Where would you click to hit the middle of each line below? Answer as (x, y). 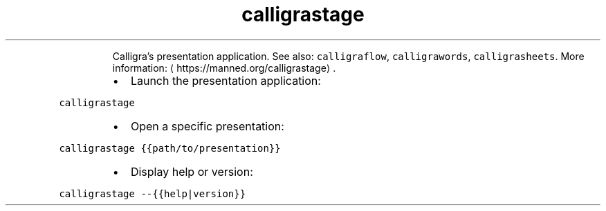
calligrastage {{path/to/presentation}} (170, 148)
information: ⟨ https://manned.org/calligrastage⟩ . (224, 68)
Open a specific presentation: (207, 126)
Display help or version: (192, 171)
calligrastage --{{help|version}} (153, 193)
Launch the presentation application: (226, 80)
